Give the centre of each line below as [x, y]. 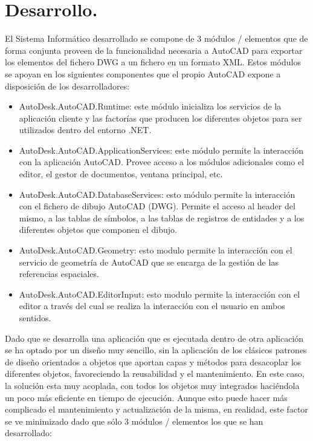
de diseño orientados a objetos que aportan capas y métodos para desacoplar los [153, 361]
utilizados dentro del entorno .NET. [85, 130]
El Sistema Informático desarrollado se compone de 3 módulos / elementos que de [156, 38]
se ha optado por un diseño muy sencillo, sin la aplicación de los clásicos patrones [156, 350]
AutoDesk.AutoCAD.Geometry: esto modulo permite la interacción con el [156, 250]
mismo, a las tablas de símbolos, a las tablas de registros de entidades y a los [162, 217]
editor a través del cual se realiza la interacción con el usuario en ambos [152, 306]
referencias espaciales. [59, 274]
